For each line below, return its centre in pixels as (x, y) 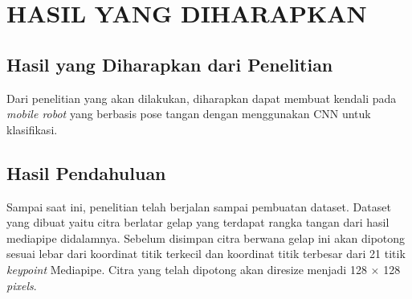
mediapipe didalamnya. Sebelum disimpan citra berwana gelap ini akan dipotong (206, 238)
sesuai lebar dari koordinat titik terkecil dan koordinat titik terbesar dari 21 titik (206, 254)
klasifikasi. (32, 129)
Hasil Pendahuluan (86, 172)
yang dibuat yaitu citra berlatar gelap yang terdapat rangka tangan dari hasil (198, 222)
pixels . (22, 285)
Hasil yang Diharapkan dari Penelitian (170, 64)
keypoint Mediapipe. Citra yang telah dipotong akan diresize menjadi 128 (187, 269)
